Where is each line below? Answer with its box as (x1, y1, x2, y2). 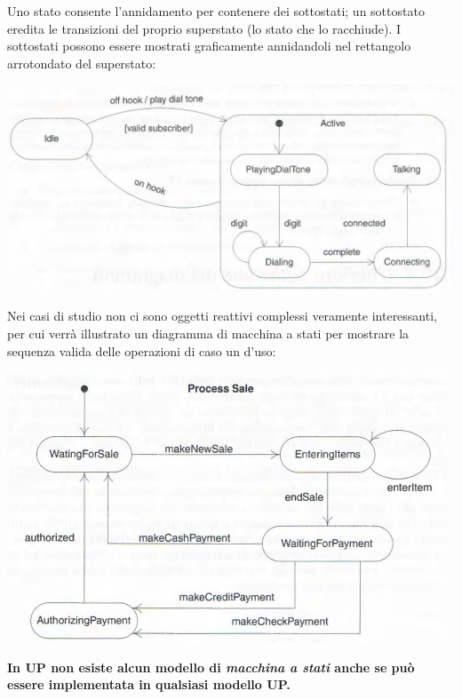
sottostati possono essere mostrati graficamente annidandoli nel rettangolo (7, 36, 411, 55)
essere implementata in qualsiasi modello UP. (7, 675, 291, 694)
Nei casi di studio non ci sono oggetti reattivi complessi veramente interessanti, (7, 306, 437, 325)
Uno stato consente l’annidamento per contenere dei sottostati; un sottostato (7, 2, 425, 20)
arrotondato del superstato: (7, 53, 156, 72)
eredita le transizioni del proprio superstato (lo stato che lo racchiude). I (7, 19, 402, 37)
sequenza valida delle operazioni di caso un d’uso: (7, 341, 276, 360)
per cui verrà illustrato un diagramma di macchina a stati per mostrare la (7, 324, 410, 343)
